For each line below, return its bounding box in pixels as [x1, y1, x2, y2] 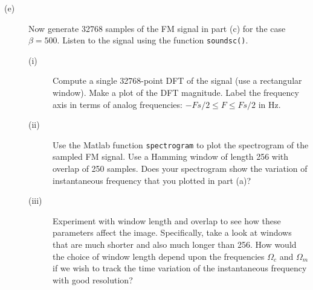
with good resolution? [53, 273, 133, 286]
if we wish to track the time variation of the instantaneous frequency [53, 262, 307, 274]
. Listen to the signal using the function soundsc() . [57, 34, 248, 46]
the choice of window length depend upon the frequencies [53, 250, 265, 262]
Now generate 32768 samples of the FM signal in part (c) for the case [28, 22, 286, 34]
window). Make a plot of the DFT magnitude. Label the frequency [53, 86, 299, 99]
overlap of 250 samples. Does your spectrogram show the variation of [53, 162, 308, 175]
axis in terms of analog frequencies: [53, 98, 182, 110]
